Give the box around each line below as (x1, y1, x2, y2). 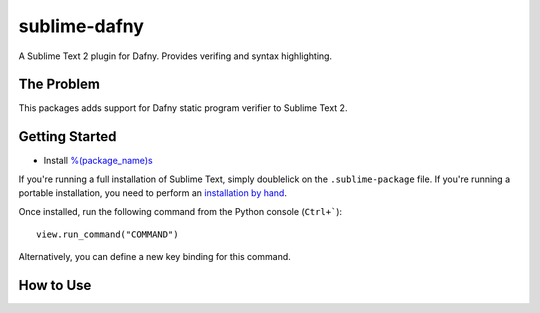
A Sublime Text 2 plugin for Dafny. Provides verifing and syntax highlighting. (18, 50, 333, 62)
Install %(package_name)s (43, 155, 154, 167)
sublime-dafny (18, 15, 145, 37)
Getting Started (18, 128, 117, 145)
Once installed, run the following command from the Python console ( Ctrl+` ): (18, 205, 343, 217)
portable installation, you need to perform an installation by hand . (18, 187, 287, 199)
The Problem (18, 76, 100, 93)
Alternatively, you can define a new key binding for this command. (18, 251, 292, 263)
